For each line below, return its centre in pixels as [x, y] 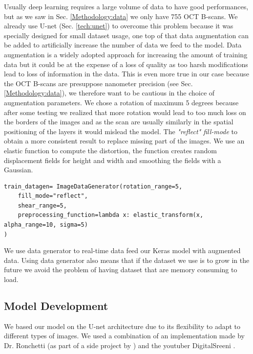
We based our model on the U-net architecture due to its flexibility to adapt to [122, 326]
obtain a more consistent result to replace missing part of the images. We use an [124, 141]
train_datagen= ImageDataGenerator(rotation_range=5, [93, 186]
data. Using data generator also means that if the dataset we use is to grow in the [127, 260]
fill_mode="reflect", [53, 196]
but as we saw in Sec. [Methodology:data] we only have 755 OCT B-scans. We [121, 16]
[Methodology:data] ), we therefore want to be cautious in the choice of [109, 93]
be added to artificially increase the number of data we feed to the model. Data [123, 45]
